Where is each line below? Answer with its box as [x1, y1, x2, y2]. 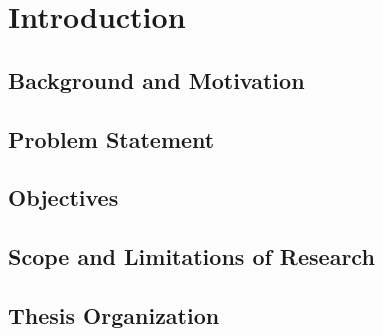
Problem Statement [8, 123, 215, 154]
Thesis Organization [8, 299, 220, 330]
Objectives [8, 182, 119, 213]
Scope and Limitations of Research [8, 241, 375, 272]
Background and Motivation [8, 64, 305, 95]
